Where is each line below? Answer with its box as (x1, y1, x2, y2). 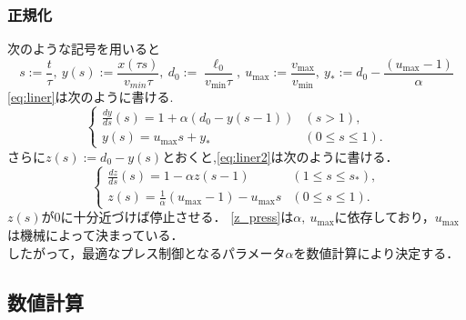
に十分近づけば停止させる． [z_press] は (60, 207, 294, 226)
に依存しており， (334, 207, 435, 226)
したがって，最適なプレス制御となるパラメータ (7, 243, 286, 262)
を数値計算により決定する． (293, 243, 460, 262)
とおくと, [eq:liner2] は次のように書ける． (162, 146, 399, 165)
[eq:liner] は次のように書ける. (7, 87, 174, 106)
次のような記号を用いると (7, 39, 160, 58)
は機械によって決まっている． (7, 225, 184, 245)
